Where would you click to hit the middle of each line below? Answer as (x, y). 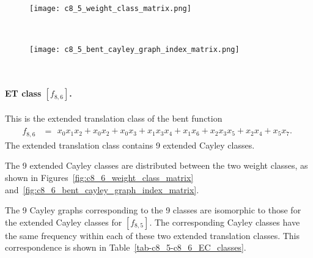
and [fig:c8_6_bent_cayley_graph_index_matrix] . (102, 189)
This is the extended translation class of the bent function (114, 118)
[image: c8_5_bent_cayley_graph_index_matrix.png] (134, 50)
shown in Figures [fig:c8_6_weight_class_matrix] (99, 177)
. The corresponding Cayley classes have (225, 222)
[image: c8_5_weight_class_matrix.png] (110, 9)
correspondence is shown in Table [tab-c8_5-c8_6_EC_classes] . (126, 247)
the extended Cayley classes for (64, 222)
